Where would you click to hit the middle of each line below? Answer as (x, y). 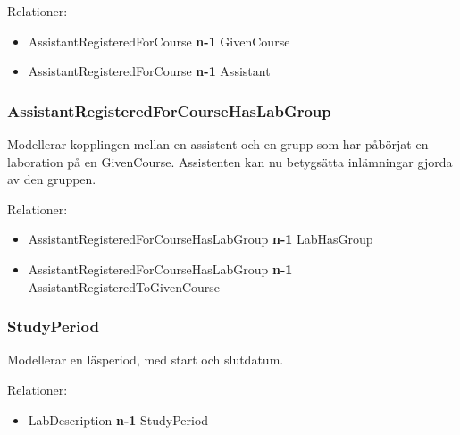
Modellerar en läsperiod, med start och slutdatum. (146, 360)
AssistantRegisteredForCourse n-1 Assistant (149, 71)
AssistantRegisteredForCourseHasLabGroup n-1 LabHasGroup (201, 239)
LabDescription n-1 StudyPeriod (118, 419)
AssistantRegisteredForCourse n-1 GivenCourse (159, 41)
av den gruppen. (52, 179)
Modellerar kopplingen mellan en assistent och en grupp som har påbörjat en (218, 144)
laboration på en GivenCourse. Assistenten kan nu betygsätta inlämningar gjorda (230, 161)
